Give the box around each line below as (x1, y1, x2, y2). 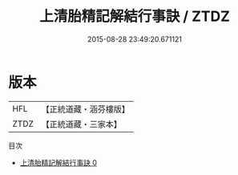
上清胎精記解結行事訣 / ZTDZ (38, 7, 231, 26)
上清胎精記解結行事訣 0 (19, 157, 98, 167)
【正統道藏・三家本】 (41, 118, 123, 129)
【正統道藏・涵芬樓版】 (41, 104, 131, 115)
